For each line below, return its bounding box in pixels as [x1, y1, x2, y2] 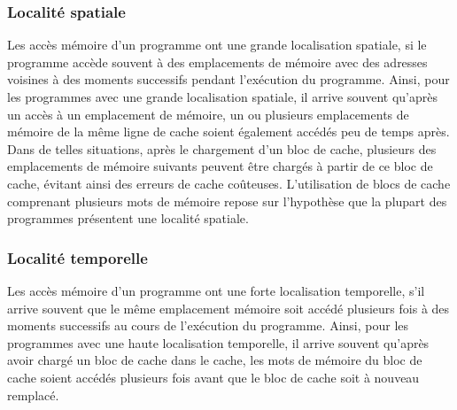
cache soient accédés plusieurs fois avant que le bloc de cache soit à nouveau [7, 367, 420, 386]
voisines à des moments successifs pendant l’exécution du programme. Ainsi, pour [7, 70, 450, 89]
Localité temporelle [7, 246, 148, 268]
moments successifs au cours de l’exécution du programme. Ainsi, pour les [7, 316, 409, 335]
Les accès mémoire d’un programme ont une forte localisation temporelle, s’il [7, 281, 425, 299]
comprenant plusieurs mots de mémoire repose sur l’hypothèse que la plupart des [7, 191, 447, 210]
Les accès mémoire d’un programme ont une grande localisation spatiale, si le [7, 35, 427, 54]
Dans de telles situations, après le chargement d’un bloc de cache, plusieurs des [7, 139, 437, 158]
